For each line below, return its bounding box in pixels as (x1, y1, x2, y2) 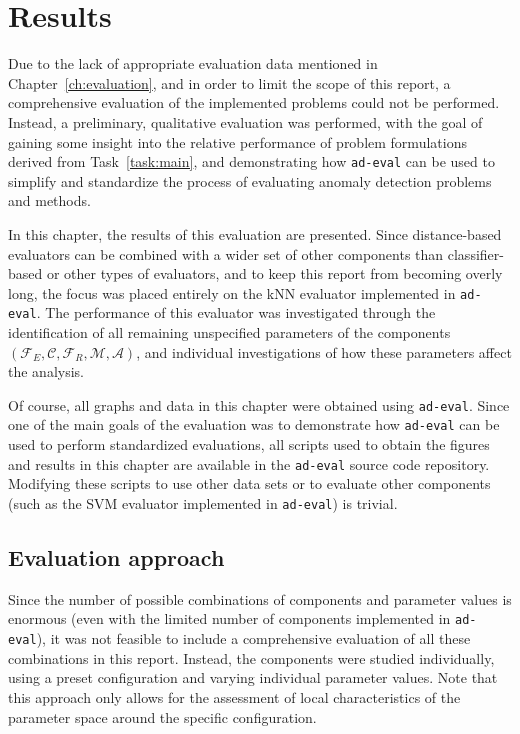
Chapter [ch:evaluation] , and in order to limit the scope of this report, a (8, 72, 451, 93)
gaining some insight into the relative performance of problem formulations (8, 131, 467, 152)
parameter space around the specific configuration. (8, 706, 317, 727)
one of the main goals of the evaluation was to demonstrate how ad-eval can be (8, 414, 500, 435)
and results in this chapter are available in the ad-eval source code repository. (8, 453, 490, 474)
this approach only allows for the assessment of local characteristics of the (8, 686, 461, 707)
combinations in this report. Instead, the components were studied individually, (8, 647, 495, 668)
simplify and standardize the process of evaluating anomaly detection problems (8, 170, 492, 191)
